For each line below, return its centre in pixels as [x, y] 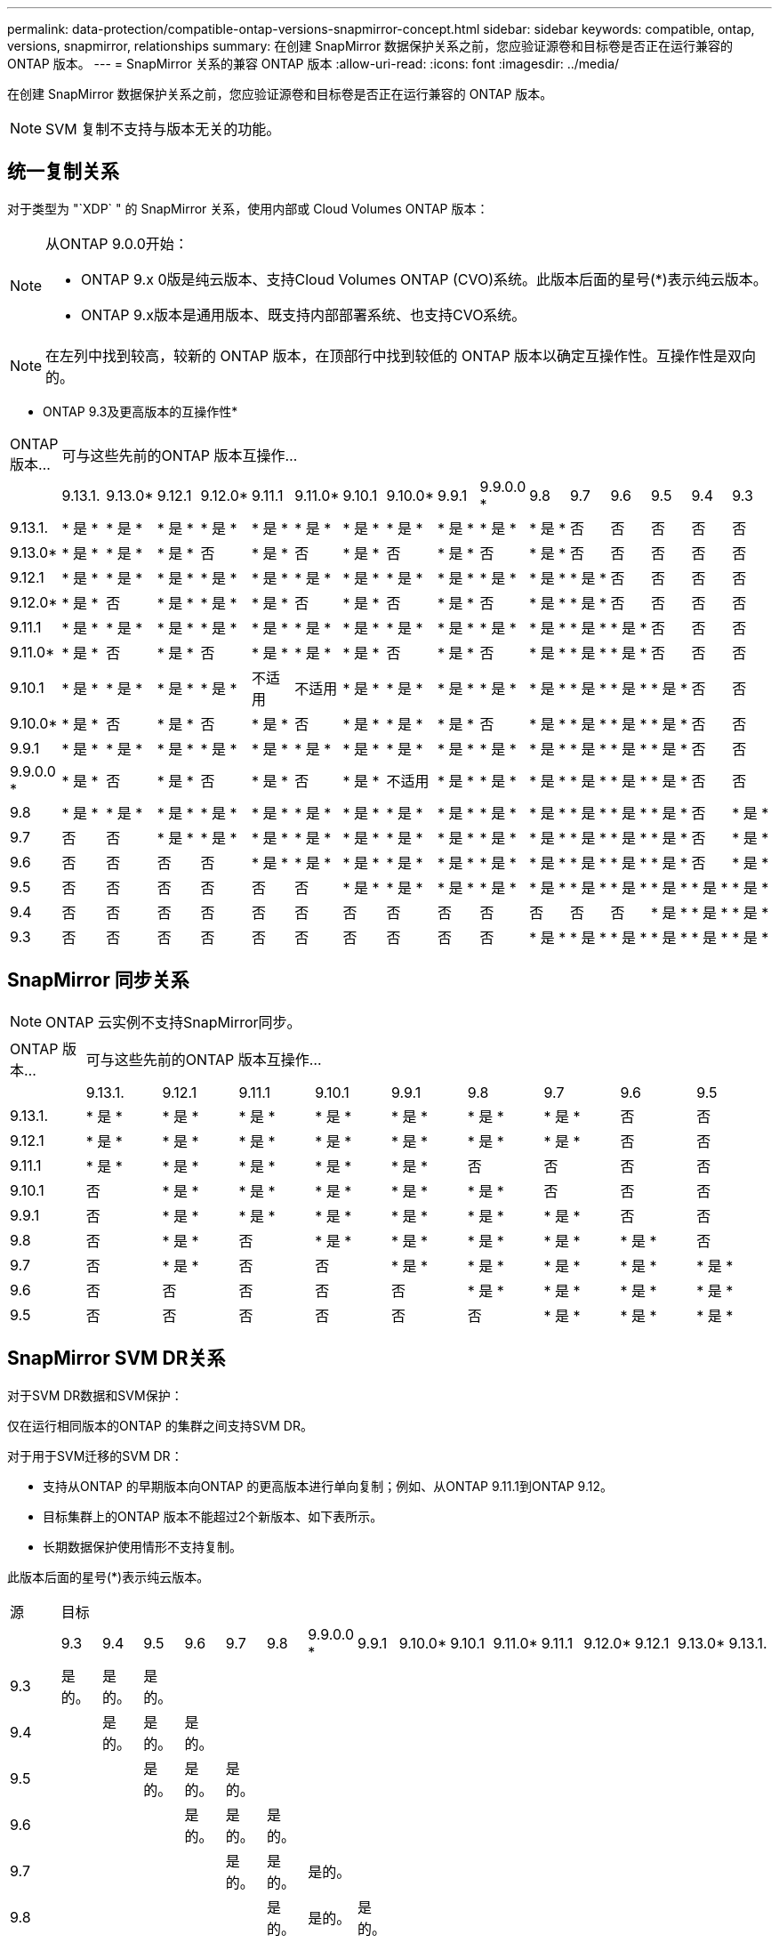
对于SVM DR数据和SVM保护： [95, 1395]
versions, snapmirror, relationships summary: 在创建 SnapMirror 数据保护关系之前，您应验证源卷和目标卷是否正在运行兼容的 [370, 46]
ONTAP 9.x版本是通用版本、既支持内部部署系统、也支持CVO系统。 [304, 314]
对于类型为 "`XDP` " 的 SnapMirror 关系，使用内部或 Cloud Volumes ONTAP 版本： [248, 208]
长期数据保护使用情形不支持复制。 [142, 1546]
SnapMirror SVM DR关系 [116, 1358]
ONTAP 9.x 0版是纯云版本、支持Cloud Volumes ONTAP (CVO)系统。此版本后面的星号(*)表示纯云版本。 [424, 279]
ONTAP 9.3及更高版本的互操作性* [141, 411]
